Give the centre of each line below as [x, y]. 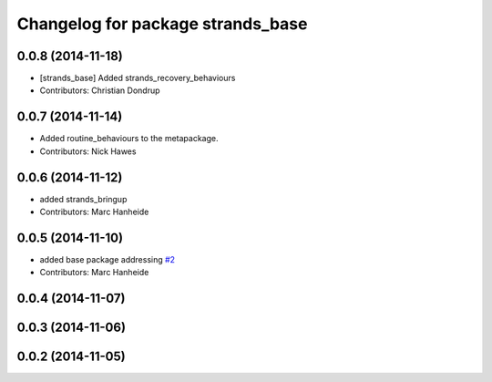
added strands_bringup [83, 199]
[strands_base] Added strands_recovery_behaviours [138, 78]
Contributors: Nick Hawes [88, 151]
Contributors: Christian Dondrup [100, 90]
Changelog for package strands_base [162, 24]
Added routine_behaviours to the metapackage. [129, 139]
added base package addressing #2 [108, 259]
